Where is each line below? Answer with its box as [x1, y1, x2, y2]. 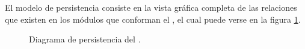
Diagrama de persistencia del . [29, 33, 141, 45]
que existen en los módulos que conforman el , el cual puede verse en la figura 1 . [5, 13, 301, 25]
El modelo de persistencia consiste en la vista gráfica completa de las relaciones [5, 1, 297, 13]
